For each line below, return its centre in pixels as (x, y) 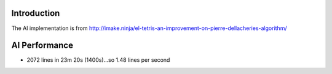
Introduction (36, 13)
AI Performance (42, 46)
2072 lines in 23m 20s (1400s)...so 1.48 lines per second (98, 60)
